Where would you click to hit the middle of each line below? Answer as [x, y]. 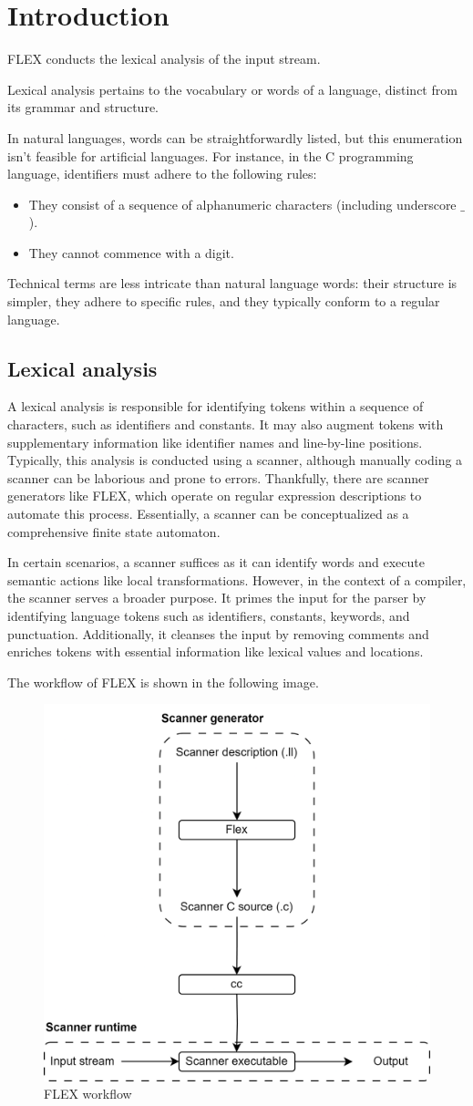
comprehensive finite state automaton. [114, 531]
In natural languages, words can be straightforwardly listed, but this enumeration [235, 137]
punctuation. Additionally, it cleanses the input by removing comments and [218, 633]
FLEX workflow [88, 1094]
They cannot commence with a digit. [131, 252]
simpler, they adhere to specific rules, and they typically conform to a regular [224, 301]
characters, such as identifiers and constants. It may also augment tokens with [226, 424]
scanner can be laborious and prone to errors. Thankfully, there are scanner [218, 477]
